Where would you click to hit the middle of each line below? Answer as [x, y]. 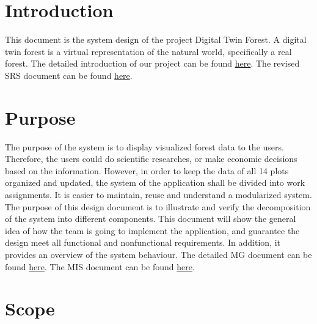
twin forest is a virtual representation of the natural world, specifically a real [148, 51]
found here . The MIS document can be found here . [100, 266]
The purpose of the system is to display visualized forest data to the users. [144, 146]
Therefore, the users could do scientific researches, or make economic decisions [151, 159]
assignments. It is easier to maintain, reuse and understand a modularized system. [158, 194]
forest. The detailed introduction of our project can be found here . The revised [152, 63]
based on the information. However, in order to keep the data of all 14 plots [147, 170]
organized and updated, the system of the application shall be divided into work [155, 182]
